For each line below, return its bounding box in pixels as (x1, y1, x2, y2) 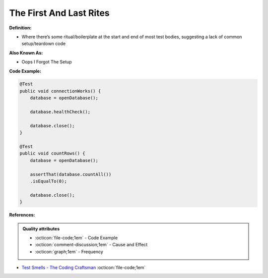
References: (9, 212, 35, 218)
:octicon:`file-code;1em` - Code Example (35, 234, 118, 240)
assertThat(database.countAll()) (30, 171, 112, 177)
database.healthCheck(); (30, 109, 91, 115)
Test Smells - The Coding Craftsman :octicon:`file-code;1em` (21, 265, 146, 271)
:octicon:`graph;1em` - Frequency (35, 248, 104, 255)
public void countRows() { (19, 151, 85, 156)
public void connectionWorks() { (19, 88, 101, 94)
